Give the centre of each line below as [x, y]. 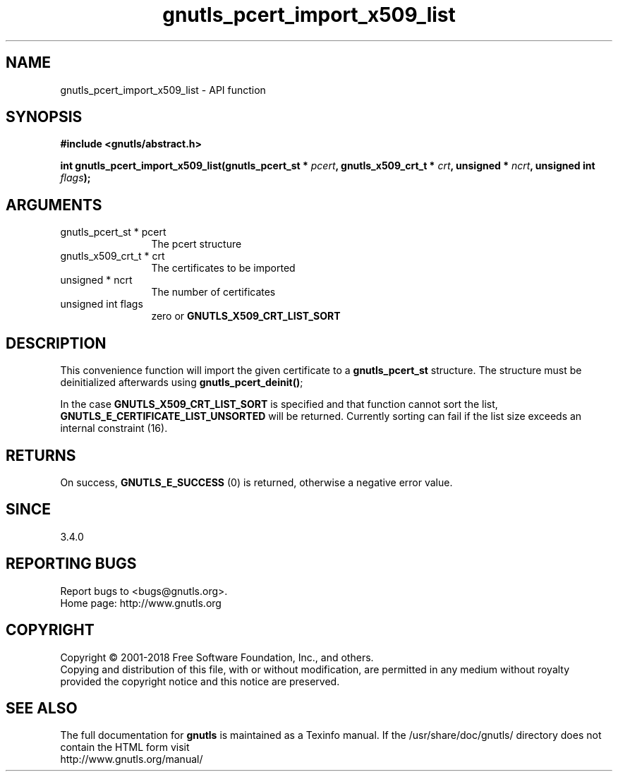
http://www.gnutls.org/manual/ [132, 759]
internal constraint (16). [114, 428]
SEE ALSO [42, 708]
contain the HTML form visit [125, 747]
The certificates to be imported [223, 268]
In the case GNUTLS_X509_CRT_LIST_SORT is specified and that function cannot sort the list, [279, 404]
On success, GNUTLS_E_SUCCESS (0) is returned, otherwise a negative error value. [256, 482]
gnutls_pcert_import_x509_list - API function [163, 90]
